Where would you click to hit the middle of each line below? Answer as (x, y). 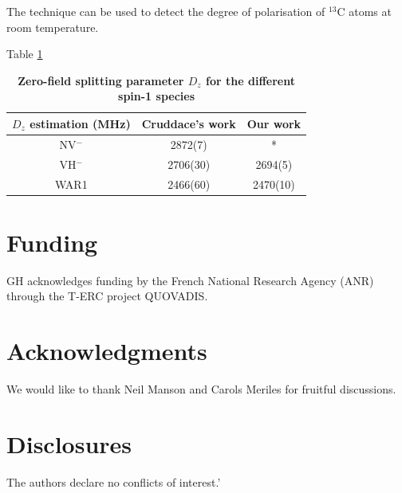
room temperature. (53, 27)
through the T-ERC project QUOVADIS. (107, 296)
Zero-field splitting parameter (101, 80)
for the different (250, 80)
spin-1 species (157, 96)
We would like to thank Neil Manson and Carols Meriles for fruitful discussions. (201, 389)
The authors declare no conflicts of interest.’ (114, 481)
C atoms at (364, 11)
